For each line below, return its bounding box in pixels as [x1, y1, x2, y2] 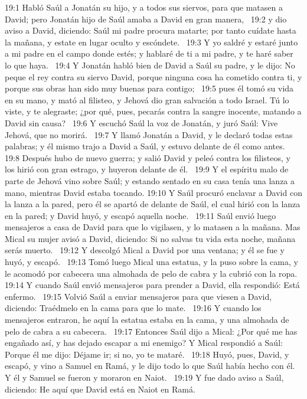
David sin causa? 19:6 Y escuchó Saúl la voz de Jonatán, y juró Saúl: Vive [5, 116, 278, 129]
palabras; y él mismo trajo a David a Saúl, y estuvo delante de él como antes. [5, 140, 285, 152]
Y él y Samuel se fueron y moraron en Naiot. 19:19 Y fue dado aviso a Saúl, [5, 371, 284, 383]
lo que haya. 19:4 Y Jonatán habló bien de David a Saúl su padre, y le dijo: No [5, 58, 295, 71]
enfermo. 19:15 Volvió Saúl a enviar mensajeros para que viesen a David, [5, 290, 272, 302]
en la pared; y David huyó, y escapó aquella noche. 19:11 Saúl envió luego [5, 209, 276, 221]
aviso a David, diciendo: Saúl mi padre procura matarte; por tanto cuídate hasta [5, 24, 296, 37]
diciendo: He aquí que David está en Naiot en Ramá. [5, 382, 195, 395]
